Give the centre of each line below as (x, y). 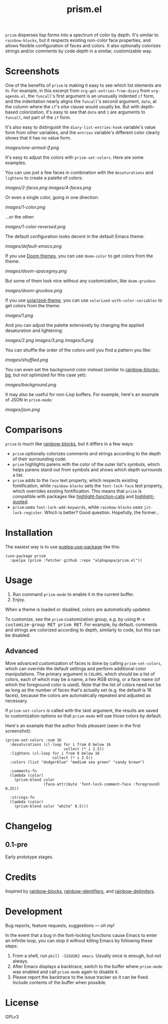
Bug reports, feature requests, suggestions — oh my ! (60, 925)
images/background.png (31, 385)
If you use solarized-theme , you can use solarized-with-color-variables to (84, 300)
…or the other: (20, 217)
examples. (16, 163)
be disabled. (18, 635)
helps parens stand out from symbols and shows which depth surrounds (87, 470)
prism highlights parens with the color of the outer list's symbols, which (86, 464)
